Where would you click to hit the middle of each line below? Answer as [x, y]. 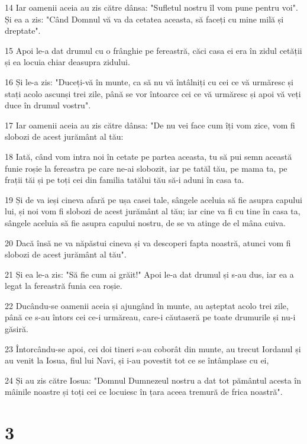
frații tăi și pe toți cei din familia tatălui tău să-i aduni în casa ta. [125, 180]
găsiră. [17, 329]
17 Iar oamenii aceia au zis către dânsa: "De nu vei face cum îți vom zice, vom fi [150, 125]
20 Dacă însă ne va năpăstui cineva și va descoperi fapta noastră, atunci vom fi [148, 242]
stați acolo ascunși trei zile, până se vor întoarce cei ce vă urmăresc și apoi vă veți [153, 93]
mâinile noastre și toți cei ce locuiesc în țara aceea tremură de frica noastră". [144, 392]
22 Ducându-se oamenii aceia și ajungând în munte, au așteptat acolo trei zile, [147, 305]
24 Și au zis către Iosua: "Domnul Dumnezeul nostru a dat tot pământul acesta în [153, 380]
